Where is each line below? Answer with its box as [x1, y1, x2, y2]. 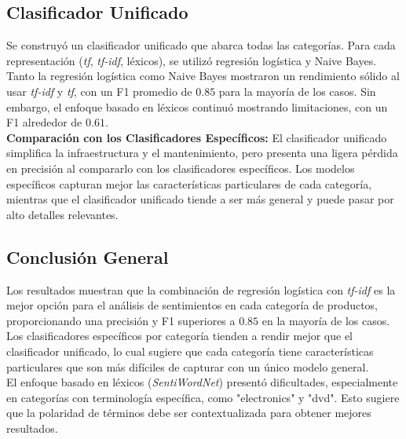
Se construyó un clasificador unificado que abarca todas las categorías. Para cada [6, 37, 396, 53]
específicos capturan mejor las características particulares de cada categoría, [6, 175, 372, 192]
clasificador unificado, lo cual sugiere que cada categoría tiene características [6, 342, 374, 359]
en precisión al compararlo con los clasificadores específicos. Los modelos [6, 159, 355, 176]
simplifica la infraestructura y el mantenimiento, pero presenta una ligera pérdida [6, 145, 398, 161]
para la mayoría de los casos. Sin [218, 82, 376, 99]
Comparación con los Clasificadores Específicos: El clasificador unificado [6, 129, 387, 145]
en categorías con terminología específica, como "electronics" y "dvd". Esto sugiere [6, 389, 400, 405]
